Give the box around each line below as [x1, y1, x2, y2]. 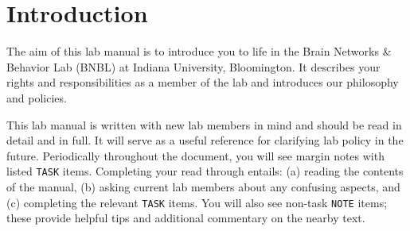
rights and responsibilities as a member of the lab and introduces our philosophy [6, 74, 399, 90]
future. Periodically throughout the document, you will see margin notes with [6, 147, 385, 164]
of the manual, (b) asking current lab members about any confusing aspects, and [6, 178, 400, 194]
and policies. [6, 89, 67, 106]
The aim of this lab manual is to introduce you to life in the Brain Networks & [6, 43, 392, 60]
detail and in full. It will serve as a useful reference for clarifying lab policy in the [6, 132, 404, 148]
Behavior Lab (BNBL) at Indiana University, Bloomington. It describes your [6, 58, 381, 75]
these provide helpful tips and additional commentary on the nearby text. [6, 210, 365, 226]
